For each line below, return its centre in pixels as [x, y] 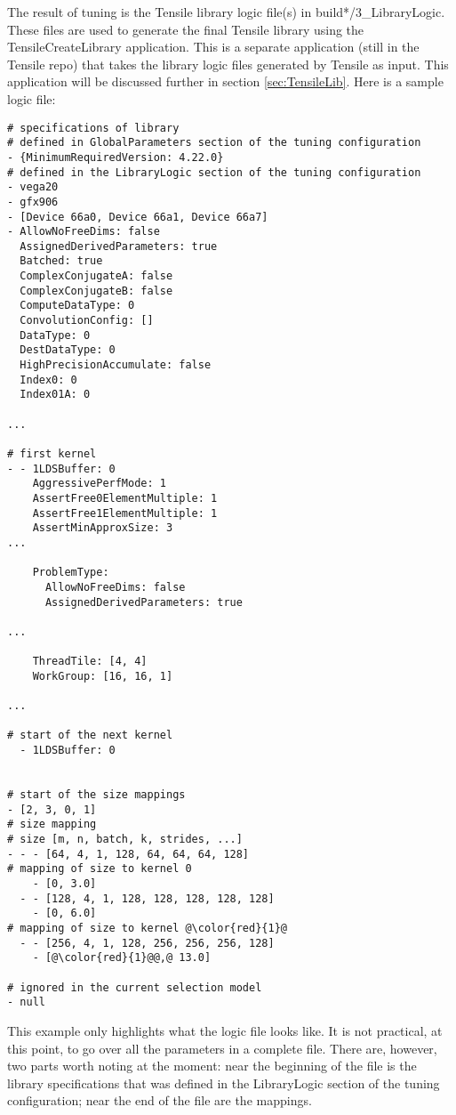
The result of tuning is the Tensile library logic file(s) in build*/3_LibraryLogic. [226, 12]
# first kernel [52, 454]
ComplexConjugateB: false [96, 291]
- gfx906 [33, 202]
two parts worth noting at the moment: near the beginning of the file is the [212, 1066]
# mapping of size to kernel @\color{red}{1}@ [147, 928]
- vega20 [33, 187]
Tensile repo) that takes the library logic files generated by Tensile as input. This [228, 64]
